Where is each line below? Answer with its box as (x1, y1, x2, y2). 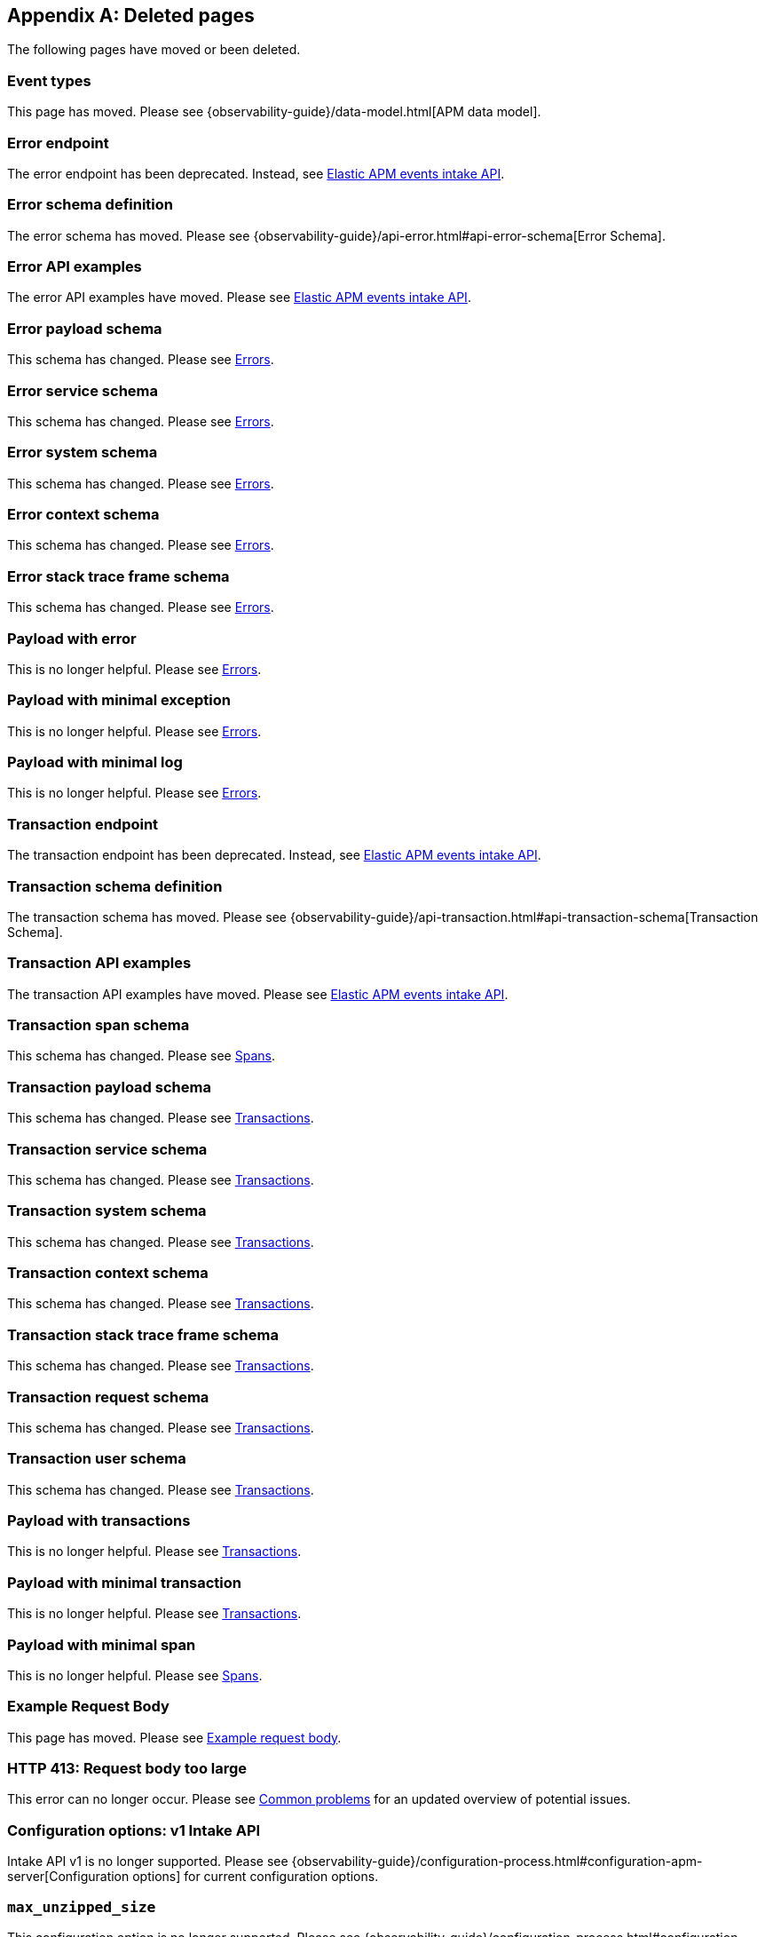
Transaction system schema (7, 1202, 207, 1220)
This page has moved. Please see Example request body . (7, 1729, 342, 1745)
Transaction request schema (7, 1387, 209, 1406)
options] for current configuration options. (132, 1869, 379, 1885)
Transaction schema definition (7, 877, 223, 895)
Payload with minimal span (7, 1635, 196, 1654)
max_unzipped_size (7, 1898, 156, 1916)
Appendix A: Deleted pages (7, 4, 255, 27)
